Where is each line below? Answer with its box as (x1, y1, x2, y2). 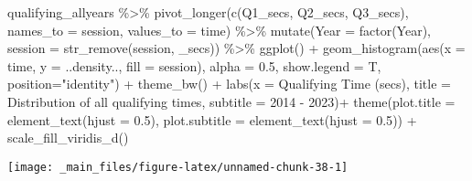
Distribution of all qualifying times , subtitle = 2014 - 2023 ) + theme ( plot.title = (7, 91, 456, 111)
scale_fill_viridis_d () (7, 128, 129, 147)
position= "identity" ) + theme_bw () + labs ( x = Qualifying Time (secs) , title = (7, 74, 451, 93)
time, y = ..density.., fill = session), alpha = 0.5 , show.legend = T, (7, 56, 381, 75)
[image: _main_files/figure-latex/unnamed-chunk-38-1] (7, 160, 349, 174)
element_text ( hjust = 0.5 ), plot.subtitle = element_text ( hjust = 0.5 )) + (7, 110, 417, 129)
